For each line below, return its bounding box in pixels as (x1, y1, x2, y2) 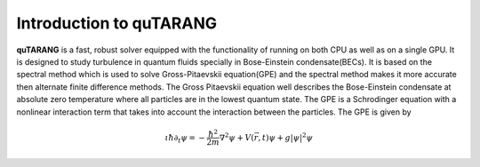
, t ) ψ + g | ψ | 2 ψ (258, 131, 313, 142)
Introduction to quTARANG (16, 13, 218, 33)
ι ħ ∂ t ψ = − (164, 132, 206, 145)
